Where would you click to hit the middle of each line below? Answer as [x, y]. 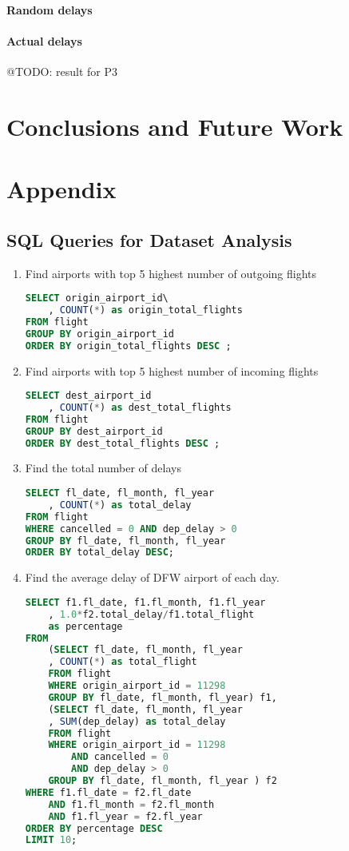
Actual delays [44, 40]
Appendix [61, 189]
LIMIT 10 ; [51, 840]
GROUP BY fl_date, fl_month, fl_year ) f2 [163, 781]
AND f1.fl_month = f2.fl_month [131, 804]
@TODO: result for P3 [62, 71]
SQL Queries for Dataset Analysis [149, 239]
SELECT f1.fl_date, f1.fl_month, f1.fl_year [145, 602]
